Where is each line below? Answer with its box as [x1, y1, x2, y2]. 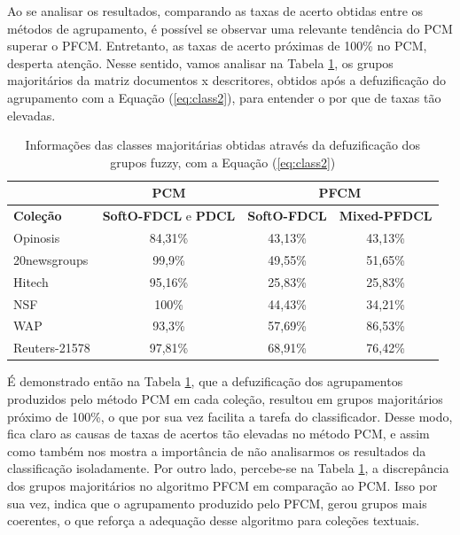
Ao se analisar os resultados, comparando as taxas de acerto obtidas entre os [7, 2, 424, 19]
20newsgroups [13, 250, 89, 268]
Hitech [13, 272, 49, 291]
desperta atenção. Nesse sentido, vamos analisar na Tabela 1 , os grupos [7, 53, 394, 72]
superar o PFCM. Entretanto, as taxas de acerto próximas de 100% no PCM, [7, 36, 427, 55]
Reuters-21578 [13, 338, 90, 357]
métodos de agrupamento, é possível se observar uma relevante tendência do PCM [7, 19, 453, 37]
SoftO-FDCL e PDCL [102, 206, 236, 225]
